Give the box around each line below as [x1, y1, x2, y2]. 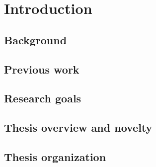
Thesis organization [4, 149, 106, 164]
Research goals [4, 90, 81, 106]
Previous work [4, 61, 79, 77]
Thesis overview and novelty [4, 120, 153, 135]
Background [4, 32, 67, 47]
